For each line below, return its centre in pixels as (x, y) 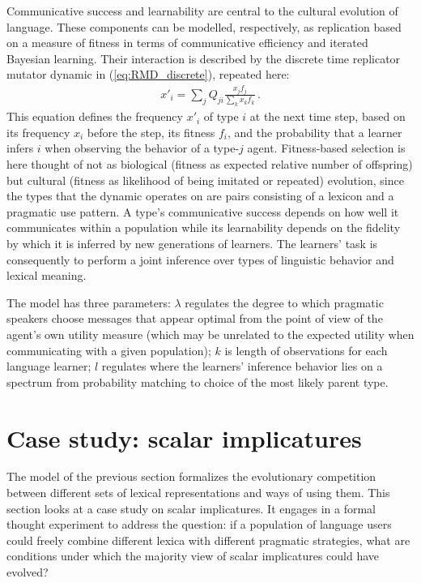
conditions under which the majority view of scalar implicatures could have (193, 556)
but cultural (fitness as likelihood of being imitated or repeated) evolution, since (205, 180)
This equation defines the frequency (95, 116)
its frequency (38, 132)
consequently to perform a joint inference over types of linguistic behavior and (200, 259)
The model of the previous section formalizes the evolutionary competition (191, 476)
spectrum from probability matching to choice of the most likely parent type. (198, 382)
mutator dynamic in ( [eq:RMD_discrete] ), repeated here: (148, 74)
